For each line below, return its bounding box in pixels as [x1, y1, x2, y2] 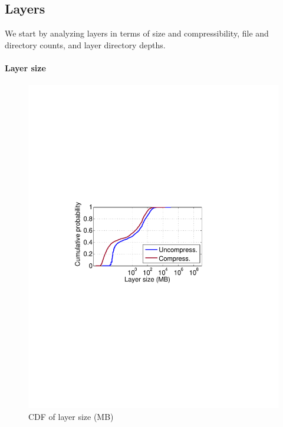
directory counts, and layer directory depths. [5, 38, 166, 51]
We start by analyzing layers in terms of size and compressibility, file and [5, 27, 269, 39]
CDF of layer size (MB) [28, 410, 114, 422]
